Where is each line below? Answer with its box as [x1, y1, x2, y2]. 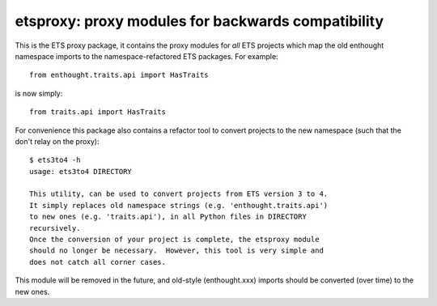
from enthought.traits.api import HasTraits [29, 70, 210, 80]
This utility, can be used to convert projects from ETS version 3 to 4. [29, 189, 329, 198]
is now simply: [15, 88, 63, 98]
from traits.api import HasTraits [29, 108, 166, 117]
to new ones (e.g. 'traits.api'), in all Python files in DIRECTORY [29, 212, 307, 222]
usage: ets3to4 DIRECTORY [29, 167, 133, 176]
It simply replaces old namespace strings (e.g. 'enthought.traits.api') [29, 201, 329, 210]
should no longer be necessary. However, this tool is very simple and [29, 246, 324, 255]
